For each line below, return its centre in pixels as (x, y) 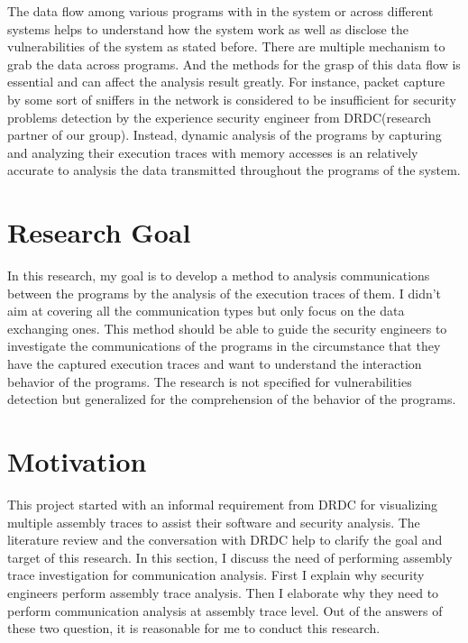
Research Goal (99, 232)
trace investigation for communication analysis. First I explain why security (216, 575)
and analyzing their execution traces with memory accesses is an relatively (213, 152)
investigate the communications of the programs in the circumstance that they (224, 346)
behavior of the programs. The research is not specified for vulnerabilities (210, 381)
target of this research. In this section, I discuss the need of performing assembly (230, 557)
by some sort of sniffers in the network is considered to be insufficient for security (232, 99)
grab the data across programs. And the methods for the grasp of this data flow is (234, 64)
